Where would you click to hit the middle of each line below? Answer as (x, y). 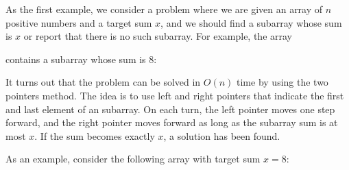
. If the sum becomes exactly (95, 135)
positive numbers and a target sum (79, 22)
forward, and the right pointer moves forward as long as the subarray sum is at (172, 122)
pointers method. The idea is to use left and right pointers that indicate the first (175, 95)
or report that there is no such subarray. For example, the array (158, 36)
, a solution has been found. (222, 135)
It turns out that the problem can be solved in (103, 82)
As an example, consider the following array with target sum (133, 159)
